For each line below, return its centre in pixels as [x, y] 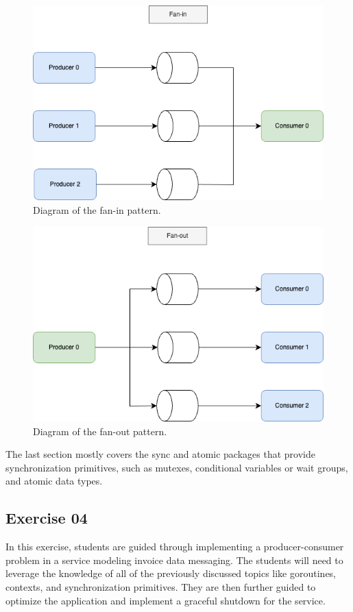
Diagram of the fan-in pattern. [97, 210]
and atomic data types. [54, 481]
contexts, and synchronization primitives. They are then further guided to [161, 586]
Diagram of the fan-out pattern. [100, 431]
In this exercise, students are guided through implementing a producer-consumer [175, 547]
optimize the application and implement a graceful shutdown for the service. [166, 600]
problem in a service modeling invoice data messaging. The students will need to [174, 560]
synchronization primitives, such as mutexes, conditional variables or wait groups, [177, 467]
